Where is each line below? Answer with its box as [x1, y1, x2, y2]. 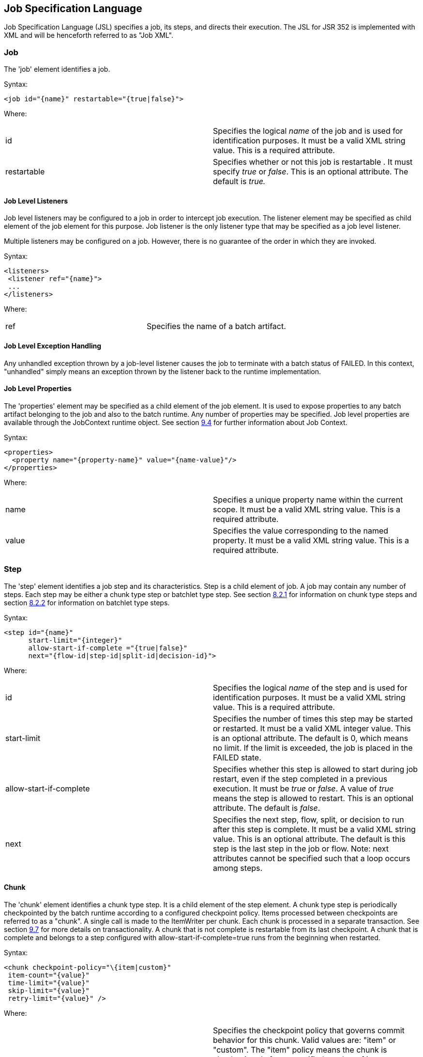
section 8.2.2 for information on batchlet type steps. [4, 598, 170, 607]
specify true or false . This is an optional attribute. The [213, 167, 408, 177]
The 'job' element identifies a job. [4, 65, 110, 74]
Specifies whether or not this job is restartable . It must [213, 157, 413, 167]
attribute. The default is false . [213, 803, 320, 813]
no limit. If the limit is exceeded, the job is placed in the [213, 742, 413, 753]
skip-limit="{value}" [8, 986, 90, 994]
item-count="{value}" [8, 971, 90, 979]
